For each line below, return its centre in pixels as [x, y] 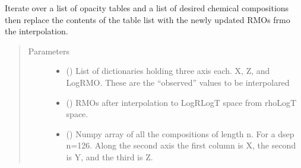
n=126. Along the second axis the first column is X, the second [181, 145]
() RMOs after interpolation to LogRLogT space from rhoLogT [181, 102]
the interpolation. [37, 31]
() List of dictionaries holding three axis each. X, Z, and [168, 71]
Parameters [49, 51]
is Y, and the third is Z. [110, 156]
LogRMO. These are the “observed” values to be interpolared [178, 82]
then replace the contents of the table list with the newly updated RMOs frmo [148, 19]
